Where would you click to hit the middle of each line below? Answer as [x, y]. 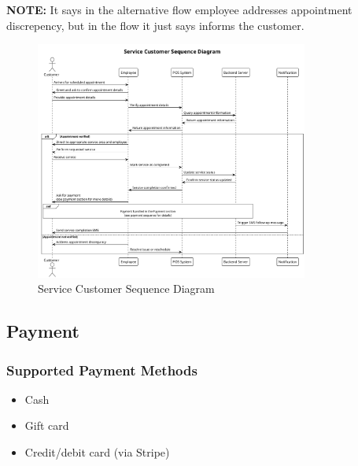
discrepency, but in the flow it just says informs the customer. [155, 25]
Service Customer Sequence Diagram [126, 288]
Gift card [47, 425]
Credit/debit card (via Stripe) [97, 452]
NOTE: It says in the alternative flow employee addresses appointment [179, 9]
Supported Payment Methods [102, 370]
